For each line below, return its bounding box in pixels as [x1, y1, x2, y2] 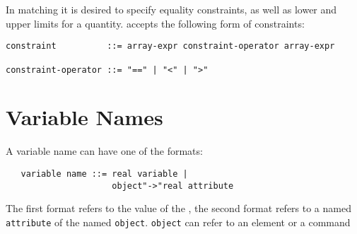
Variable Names [6, 103, 163, 131]
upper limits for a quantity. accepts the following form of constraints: [6, 16, 305, 30]
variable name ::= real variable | [21, 168, 188, 179]
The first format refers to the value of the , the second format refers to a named [6, 201, 351, 216]
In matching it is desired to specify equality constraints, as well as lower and [6, 2, 337, 16]
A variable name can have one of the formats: [6, 144, 203, 158]
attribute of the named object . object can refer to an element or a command [6, 214, 351, 229]
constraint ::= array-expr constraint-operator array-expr [6, 41, 335, 52]
